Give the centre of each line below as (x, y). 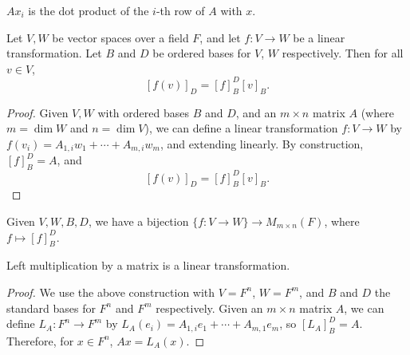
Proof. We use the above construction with (111, 292)
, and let (220, 37)
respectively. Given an (209, 308)
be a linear (319, 37)
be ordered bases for (202, 53)
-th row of (180, 10)
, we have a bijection (138, 221)
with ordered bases (143, 112)
